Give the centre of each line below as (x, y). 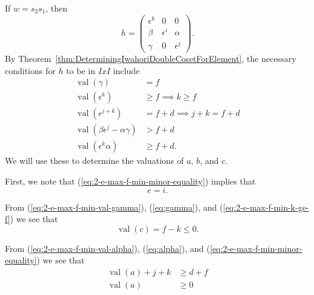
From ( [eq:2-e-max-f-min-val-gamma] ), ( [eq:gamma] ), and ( (114, 207)
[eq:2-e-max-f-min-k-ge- (266, 207)
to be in (81, 70)
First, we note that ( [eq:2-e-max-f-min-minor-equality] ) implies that (130, 181)
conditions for (30, 70)
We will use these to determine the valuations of (95, 161)
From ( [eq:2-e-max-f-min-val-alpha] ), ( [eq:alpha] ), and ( (108, 248)
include (126, 70)
